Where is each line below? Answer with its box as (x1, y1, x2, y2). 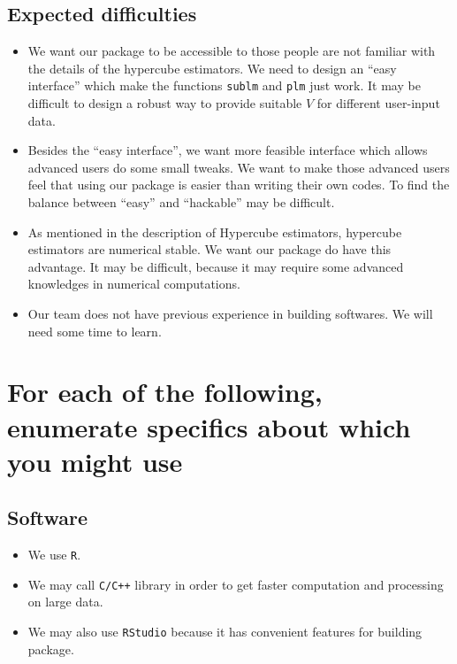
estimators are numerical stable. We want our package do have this (27, 240, 392, 259)
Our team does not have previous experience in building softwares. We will (27, 304, 433, 322)
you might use (7, 443, 183, 479)
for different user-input (316, 94, 440, 112)
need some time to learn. (27, 321, 162, 340)
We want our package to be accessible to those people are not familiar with (27, 42, 436, 60)
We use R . (27, 545, 81, 564)
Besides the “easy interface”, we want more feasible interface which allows (27, 141, 428, 159)
